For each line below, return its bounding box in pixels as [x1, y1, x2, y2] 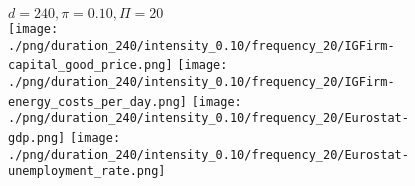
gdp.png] [8, 130, 66, 145]
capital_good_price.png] [8, 58, 173, 73]
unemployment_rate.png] [8, 164, 166, 179]
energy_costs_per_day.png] [8, 94, 187, 109]
